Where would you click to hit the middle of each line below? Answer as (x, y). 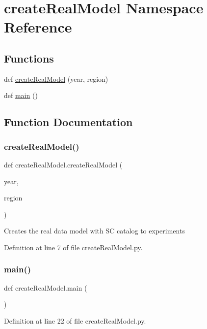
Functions (29, 58)
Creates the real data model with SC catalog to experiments (94, 231)
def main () (21, 95)
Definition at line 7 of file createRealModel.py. (73, 247)
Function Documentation (68, 122)
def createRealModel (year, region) (56, 79)
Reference (38, 27)
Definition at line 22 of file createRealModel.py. (75, 320)
